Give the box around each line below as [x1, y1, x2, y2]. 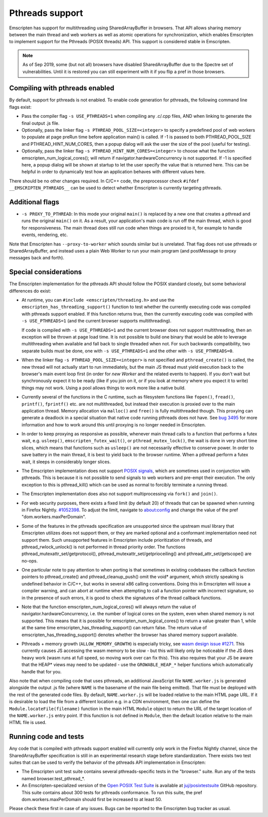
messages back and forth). [9, 255, 65, 261]
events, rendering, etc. [21, 232, 68, 238]
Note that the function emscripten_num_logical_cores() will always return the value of [21, 604, 197, 610]
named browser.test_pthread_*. [21, 775, 85, 781]
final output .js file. [21, 120, 60, 126]
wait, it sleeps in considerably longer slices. [21, 459, 111, 465]
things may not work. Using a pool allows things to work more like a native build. [21, 385, 186, 391]
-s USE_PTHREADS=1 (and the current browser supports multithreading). [21, 318, 172, 324]
